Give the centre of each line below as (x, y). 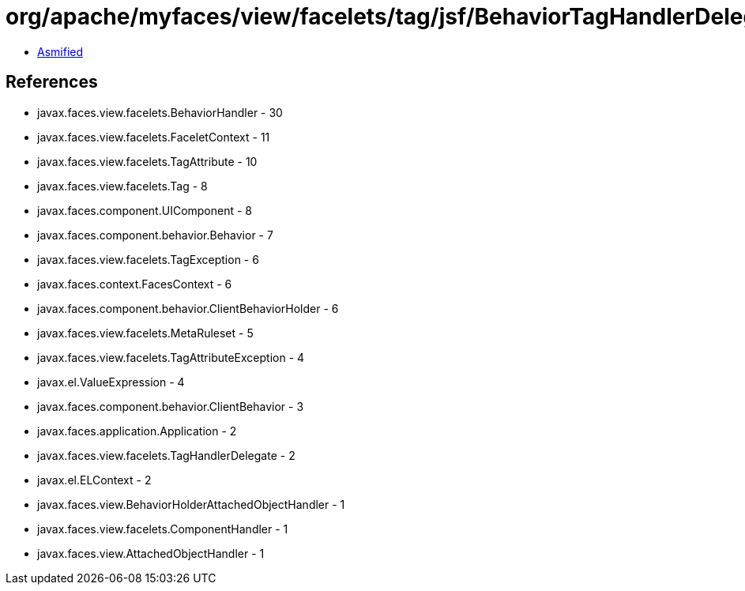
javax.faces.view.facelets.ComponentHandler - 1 (163, 529)
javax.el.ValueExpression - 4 (111, 382)
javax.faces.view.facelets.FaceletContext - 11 (154, 137)
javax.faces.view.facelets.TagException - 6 (148, 259)
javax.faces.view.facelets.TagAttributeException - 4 (171, 357)
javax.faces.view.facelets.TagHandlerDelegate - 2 (166, 455)
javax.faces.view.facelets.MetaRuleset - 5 (145, 333)
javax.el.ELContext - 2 (94, 480)
